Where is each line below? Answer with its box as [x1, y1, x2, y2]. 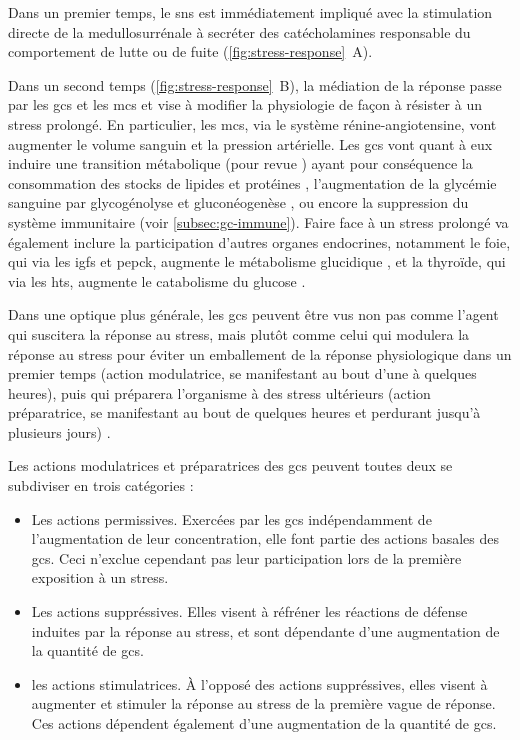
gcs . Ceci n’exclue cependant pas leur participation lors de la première [31, 547, 462, 568]
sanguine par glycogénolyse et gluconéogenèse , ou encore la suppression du [8, 192, 469, 213]
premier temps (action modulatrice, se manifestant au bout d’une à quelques [8, 363, 477, 384]
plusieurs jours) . [8, 421, 111, 442]
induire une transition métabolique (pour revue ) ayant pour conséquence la [8, 153, 473, 174]
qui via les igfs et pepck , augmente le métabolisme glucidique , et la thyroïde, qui [8, 251, 506, 272]
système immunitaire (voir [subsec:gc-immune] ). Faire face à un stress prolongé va [8, 211, 509, 232]
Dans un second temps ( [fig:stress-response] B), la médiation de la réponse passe [8, 74, 502, 95]
